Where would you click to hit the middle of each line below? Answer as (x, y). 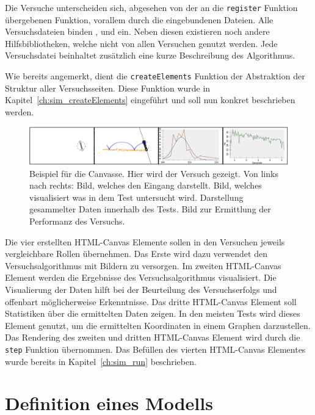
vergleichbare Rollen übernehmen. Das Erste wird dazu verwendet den (136, 254)
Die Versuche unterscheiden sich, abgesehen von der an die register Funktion (151, 7)
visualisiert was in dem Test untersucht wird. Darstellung (136, 197)
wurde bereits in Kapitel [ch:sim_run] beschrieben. (101, 361)
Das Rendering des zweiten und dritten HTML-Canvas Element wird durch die (153, 337)
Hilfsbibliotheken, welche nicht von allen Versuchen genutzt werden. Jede (141, 43)
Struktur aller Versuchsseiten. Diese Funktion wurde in (108, 88)
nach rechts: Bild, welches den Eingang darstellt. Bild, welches (146, 185)
